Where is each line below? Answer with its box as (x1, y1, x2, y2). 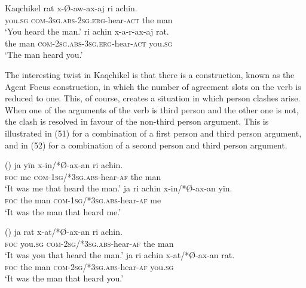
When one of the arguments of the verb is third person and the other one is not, (5, 103, 299, 116)
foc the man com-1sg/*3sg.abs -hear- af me (5, 193, 161, 206)
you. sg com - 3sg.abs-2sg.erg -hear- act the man (5, 13, 173, 26)
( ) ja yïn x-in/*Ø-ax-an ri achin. (5, 159, 123, 171)
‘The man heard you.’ (5, 48, 83, 61)
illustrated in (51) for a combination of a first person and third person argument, (5, 126, 302, 139)
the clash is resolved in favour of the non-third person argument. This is (5, 115, 269, 128)
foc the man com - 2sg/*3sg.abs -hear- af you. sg (5, 260, 174, 272)
